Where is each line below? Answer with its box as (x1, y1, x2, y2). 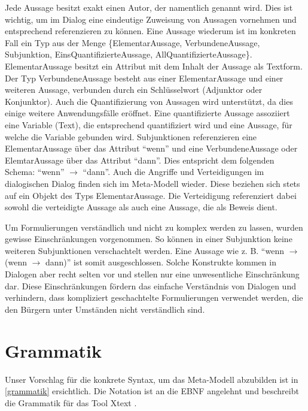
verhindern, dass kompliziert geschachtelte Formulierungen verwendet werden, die (5, 291, 303, 304)
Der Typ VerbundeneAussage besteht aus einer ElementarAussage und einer (5, 71, 283, 84)
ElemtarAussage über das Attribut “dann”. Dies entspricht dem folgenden (5, 153, 275, 166)
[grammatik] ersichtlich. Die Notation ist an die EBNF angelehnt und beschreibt (5, 385, 299, 397)
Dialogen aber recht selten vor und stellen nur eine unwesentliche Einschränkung (5, 268, 300, 280)
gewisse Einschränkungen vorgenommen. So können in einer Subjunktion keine (5, 232, 292, 245)
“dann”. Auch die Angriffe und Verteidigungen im (83, 165, 264, 178)
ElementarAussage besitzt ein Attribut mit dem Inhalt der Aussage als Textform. (5, 59, 303, 72)
